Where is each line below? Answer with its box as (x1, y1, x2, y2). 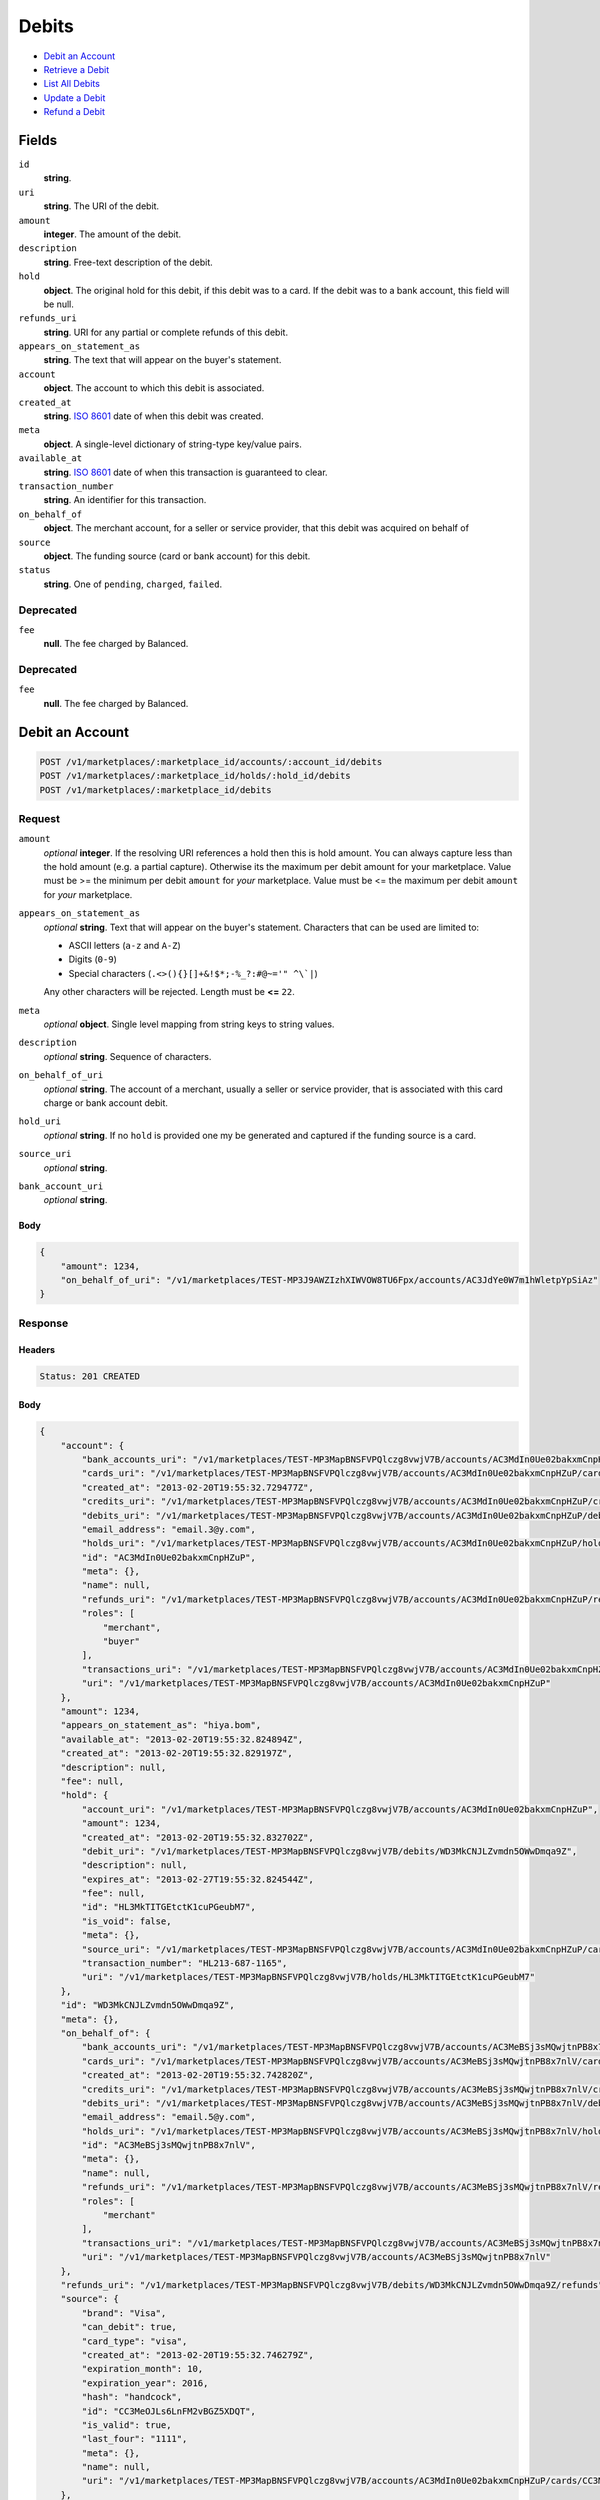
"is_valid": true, (81, 2419, 172, 2430)
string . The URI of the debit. (43, 200, 160, 212)
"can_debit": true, (81, 2321, 177, 2333)
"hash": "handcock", (81, 2391, 183, 2403)
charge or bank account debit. (43, 1096, 169, 1109)
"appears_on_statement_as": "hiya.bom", (60, 1720, 262, 1731)
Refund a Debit (43, 106, 105, 118)
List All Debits (43, 78, 100, 90)
